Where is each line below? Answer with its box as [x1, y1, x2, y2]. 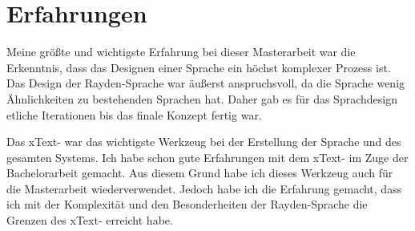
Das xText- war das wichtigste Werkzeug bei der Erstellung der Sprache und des [6, 133, 401, 150]
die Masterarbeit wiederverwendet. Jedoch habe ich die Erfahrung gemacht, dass [6, 180, 402, 197]
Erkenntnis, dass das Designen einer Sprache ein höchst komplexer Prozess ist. [6, 59, 391, 75]
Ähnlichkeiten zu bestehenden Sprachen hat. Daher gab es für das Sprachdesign [6, 90, 397, 107]
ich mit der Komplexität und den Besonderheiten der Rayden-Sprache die [6, 196, 368, 213]
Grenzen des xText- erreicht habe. [6, 212, 173, 229]
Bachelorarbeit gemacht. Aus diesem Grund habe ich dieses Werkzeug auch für [6, 164, 393, 181]
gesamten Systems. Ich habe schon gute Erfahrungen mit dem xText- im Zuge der [6, 148, 409, 165]
